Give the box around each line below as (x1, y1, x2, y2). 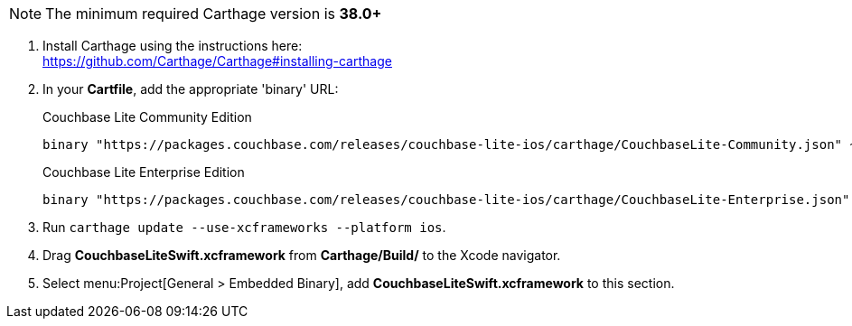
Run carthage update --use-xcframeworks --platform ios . (42, 219, 446, 235)
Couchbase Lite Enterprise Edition (42, 164, 245, 180)
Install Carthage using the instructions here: (42, 38, 303, 53)
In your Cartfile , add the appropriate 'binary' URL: (42, 81, 339, 97)
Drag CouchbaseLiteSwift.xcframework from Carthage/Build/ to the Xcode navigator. (42, 247, 561, 263)
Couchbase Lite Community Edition (42, 109, 252, 125)
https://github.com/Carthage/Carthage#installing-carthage (42, 53, 392, 69)
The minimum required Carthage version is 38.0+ (45, 5, 382, 23)
